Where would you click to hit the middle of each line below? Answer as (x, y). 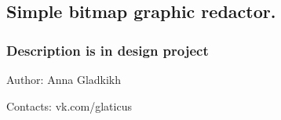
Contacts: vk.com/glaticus (69, 105)
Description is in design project (108, 50)
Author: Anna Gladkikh (64, 79)
